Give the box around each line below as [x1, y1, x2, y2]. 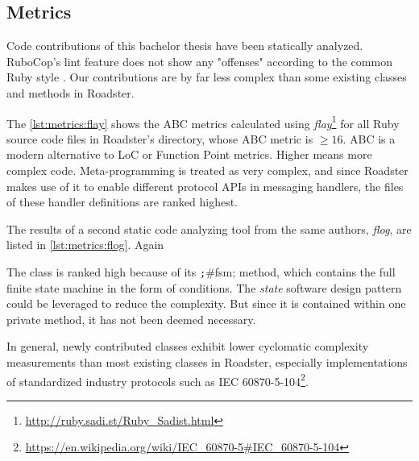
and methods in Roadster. [6, 84, 135, 101]
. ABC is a [342, 130, 396, 147]
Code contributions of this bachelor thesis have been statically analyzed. [6, 37, 363, 54]
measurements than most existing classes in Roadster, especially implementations [6, 354, 408, 371]
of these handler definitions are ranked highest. [6, 193, 238, 210]
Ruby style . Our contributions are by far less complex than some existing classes [6, 69, 407, 85]
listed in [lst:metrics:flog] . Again [6, 236, 164, 253]
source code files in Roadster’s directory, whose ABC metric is [6, 130, 313, 147]
